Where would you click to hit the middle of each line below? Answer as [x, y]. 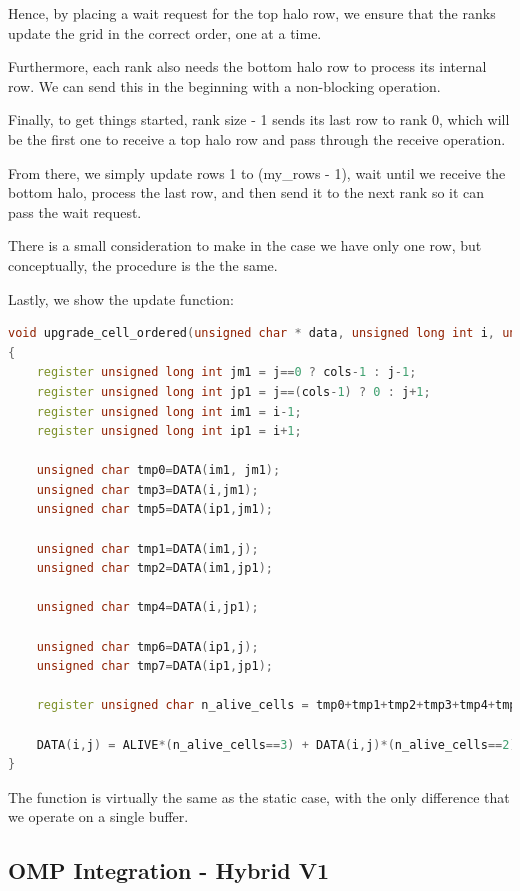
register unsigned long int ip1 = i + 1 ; [169, 431]
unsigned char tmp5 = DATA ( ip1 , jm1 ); [154, 509]
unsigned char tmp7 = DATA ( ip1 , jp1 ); [154, 666]
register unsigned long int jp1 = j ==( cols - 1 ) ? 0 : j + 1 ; [233, 391]
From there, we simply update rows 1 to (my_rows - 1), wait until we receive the [257, 172]
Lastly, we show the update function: [121, 298]
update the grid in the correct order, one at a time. [165, 32]
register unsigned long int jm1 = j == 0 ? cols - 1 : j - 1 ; [226, 372]
